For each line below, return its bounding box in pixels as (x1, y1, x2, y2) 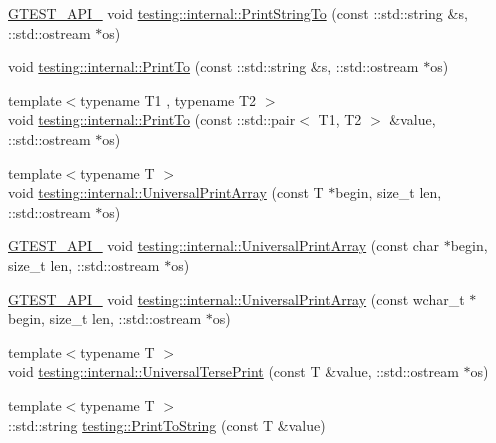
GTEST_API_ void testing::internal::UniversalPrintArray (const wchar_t (8, 288, 465, 309)
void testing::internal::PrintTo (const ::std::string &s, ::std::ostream (8, 56, 419, 77)
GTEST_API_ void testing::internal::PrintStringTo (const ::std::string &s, (8, 3, 468, 23)
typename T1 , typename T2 (80, 89, 257, 110)
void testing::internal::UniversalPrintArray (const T (8, 182, 324, 203)
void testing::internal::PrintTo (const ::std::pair (8, 109, 296, 130)
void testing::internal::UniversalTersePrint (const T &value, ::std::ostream (8, 361, 459, 382)
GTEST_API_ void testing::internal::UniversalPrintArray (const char (8, 235, 439, 256)
